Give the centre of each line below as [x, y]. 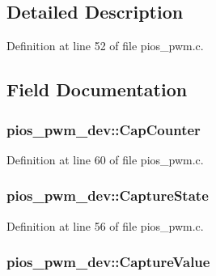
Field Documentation [97, 89]
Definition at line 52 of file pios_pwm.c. [105, 46]
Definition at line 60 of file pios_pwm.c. [105, 159]
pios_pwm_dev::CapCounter [104, 129]
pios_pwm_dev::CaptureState [108, 195]
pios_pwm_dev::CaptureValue [108, 262]
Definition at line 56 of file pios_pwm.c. [105, 225]
